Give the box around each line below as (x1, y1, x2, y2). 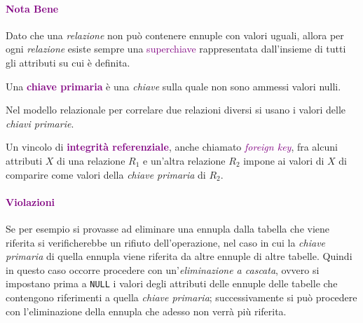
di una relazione (57, 153, 125, 167)
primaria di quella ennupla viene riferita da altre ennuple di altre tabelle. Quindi (6, 249, 352, 263)
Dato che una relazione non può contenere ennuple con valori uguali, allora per (6, 27, 344, 42)
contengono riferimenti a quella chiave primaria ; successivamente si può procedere (6, 289, 357, 304)
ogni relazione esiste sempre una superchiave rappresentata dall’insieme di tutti (6, 41, 346, 56)
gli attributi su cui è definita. (6, 55, 130, 69)
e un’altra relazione (143, 153, 226, 167)
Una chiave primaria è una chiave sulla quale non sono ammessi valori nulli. (6, 78, 341, 93)
